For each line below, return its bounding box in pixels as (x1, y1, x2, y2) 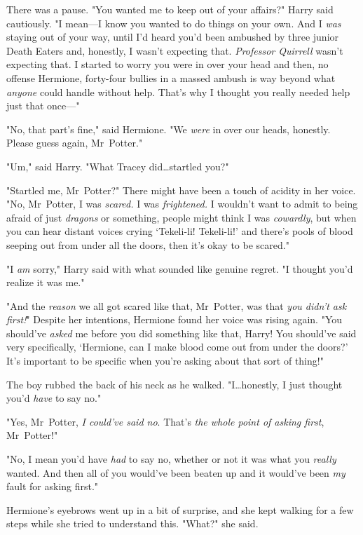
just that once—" (6, 98, 80, 113)
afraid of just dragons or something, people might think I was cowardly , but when (6, 210, 357, 224)
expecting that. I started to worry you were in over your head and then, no (6, 57, 329, 72)
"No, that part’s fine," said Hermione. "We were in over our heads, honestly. (6, 121, 331, 136)
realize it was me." (6, 275, 85, 290)
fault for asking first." (6, 479, 99, 494)
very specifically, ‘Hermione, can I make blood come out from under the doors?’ (6, 339, 348, 354)
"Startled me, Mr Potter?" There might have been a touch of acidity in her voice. (6, 182, 356, 197)
